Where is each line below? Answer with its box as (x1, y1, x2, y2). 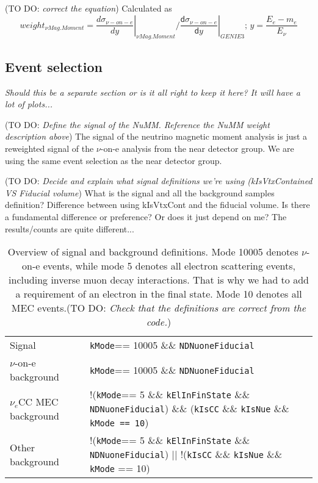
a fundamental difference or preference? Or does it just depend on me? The (5, 210, 287, 223)
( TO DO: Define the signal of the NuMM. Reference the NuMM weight (5, 118, 270, 131)
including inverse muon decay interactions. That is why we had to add (9, 273, 309, 287)
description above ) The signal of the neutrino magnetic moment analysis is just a (5, 130, 308, 143)
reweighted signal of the (5, 141, 94, 154)
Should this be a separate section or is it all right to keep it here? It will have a (5, 85, 300, 98)
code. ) (146, 315, 172, 329)
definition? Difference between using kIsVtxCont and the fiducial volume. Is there (5, 198, 310, 211)
